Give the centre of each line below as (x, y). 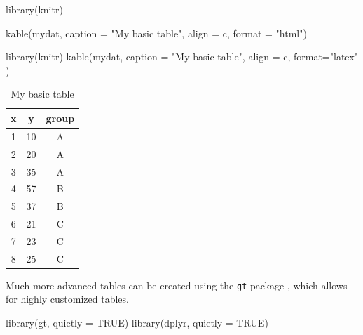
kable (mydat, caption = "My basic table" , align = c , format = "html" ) (156, 33)
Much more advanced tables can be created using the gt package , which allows (177, 285)
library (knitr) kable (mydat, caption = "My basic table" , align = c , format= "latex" (182, 57)
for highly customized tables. (67, 299)
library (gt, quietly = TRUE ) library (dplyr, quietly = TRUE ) (137, 323)
